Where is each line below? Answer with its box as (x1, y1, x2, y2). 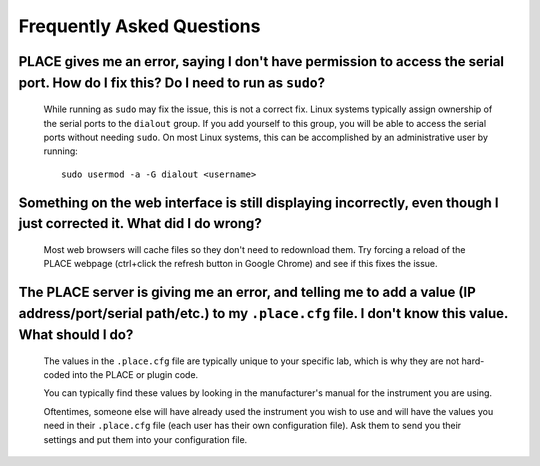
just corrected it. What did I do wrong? (18, 215, 262, 232)
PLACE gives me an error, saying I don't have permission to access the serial (18, 53, 505, 70)
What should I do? (18, 326, 134, 344)
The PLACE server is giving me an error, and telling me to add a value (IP (18, 283, 476, 300)
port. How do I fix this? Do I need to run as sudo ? (18, 74, 326, 91)
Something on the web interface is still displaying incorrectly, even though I (18, 194, 499, 211)
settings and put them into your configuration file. (43, 433, 248, 445)
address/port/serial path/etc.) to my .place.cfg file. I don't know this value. (18, 305, 509, 322)
